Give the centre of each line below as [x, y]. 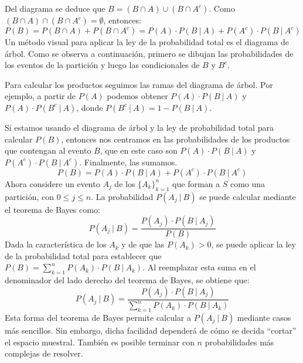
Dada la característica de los [56, 244]
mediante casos [264, 317]
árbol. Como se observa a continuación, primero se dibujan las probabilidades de [149, 53]
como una [248, 183]
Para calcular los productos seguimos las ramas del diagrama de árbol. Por [139, 84]
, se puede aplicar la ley [253, 244]
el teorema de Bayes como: [52, 209]
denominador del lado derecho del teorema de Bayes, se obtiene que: [127, 280]
